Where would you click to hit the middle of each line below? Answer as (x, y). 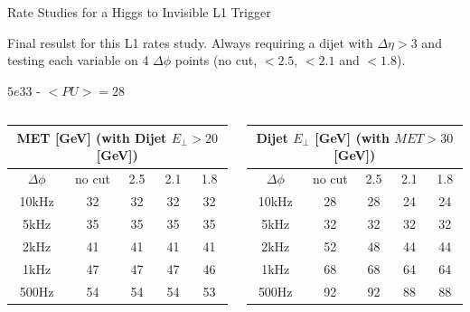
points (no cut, (216, 60)
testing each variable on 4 (78, 60)
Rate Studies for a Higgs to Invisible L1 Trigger (139, 12)
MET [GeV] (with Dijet (92, 137)
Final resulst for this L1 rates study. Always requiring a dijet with (190, 42)
